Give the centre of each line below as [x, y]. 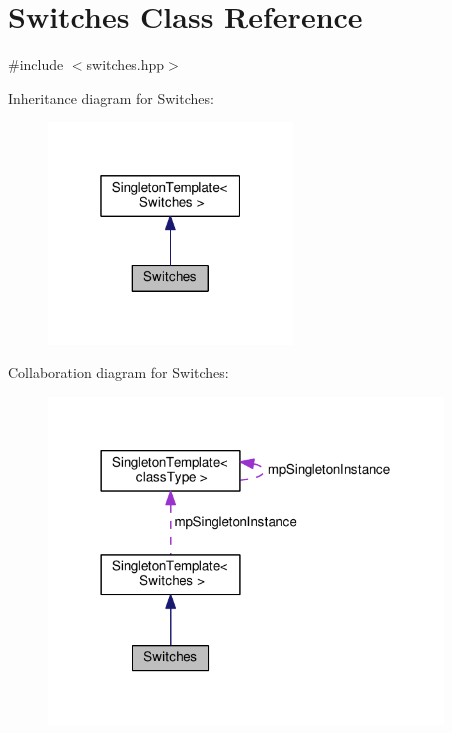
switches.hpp [125, 64]
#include [36, 64]
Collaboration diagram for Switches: [118, 372]
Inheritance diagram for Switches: [111, 97]
